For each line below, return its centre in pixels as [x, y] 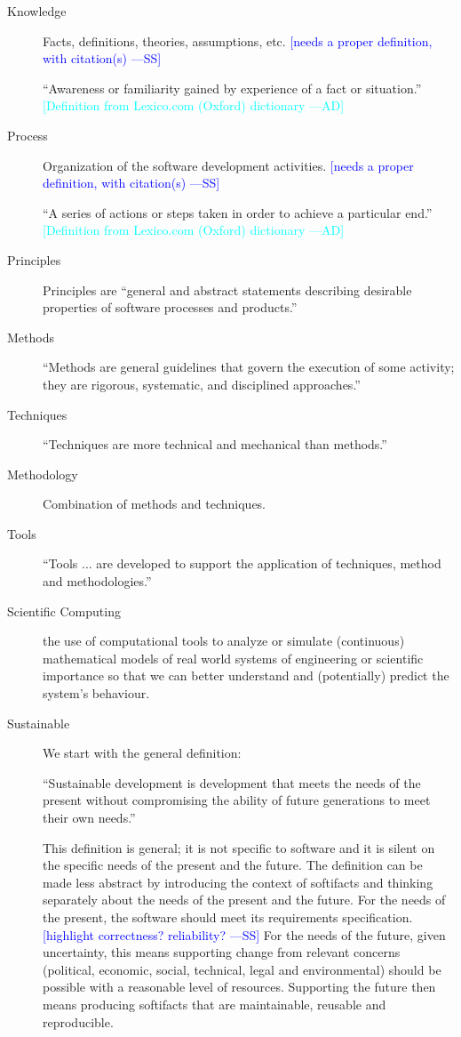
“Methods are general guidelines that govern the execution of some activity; [249, 367]
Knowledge [37, 11]
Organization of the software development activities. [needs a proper [228, 165]
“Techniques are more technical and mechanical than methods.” [215, 444]
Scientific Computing [64, 611]
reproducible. [78, 1021]
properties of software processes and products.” [170, 307]
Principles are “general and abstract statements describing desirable [227, 289]
